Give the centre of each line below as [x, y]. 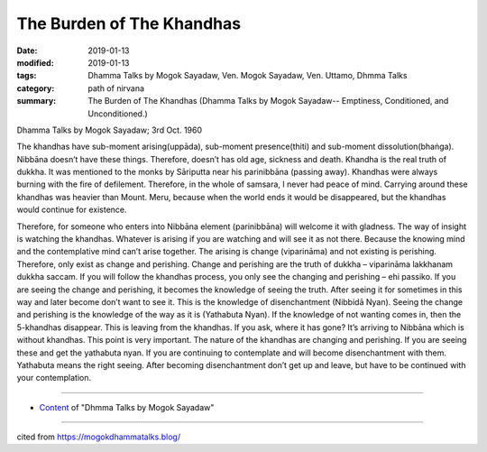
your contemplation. [54, 378]
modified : [35, 62]
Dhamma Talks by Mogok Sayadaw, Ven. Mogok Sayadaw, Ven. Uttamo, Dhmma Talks [248, 76]
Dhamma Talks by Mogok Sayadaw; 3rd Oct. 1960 [110, 130]
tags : [27, 76]
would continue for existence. [72, 210]
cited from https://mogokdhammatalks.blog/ [98, 437]
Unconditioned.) [118, 114]
